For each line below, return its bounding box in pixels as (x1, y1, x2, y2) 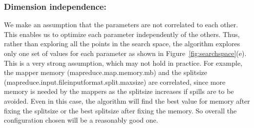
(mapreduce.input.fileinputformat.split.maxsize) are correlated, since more (4, 76, 226, 87)
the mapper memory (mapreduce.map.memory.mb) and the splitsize (4, 67, 208, 77)
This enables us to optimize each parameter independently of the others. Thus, (4, 29, 240, 39)
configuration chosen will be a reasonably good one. (4, 115, 158, 125)
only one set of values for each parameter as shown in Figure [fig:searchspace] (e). (4, 48, 247, 58)
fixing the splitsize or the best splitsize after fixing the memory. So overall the (4, 105, 237, 115)
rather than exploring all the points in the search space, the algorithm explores (4, 38, 240, 49)
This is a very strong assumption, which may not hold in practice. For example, (4, 57, 243, 68)
